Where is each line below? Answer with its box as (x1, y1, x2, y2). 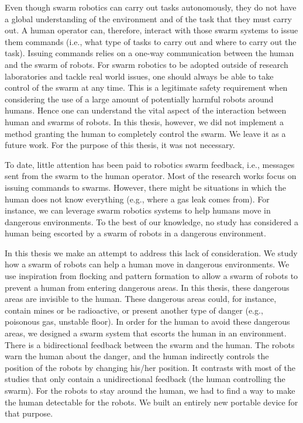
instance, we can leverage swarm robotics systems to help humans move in (5, 204, 271, 216)
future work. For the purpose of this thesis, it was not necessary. (5, 139, 235, 151)
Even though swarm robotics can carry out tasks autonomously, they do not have (5, 1, 297, 13)
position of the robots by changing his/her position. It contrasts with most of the (5, 361, 295, 373)
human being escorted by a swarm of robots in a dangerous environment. (5, 227, 266, 239)
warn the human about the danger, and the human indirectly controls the (5, 350, 269, 362)
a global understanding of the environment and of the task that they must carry (5, 12, 292, 25)
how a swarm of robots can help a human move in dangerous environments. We (5, 258, 290, 270)
